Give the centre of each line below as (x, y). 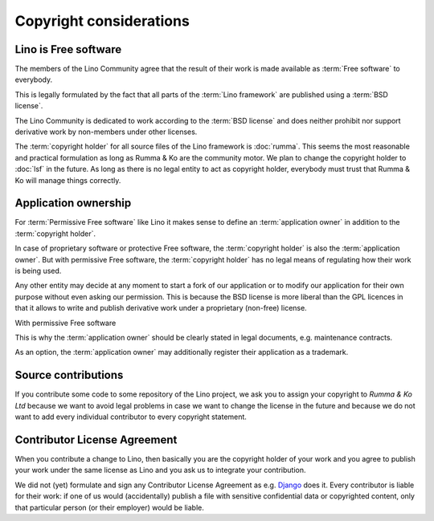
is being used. (38, 271)
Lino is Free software (68, 49)
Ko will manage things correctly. (68, 180)
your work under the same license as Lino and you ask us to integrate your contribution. (160, 470)
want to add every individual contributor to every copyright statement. (131, 417)
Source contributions (69, 375)
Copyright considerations (102, 21)
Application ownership (73, 204)
